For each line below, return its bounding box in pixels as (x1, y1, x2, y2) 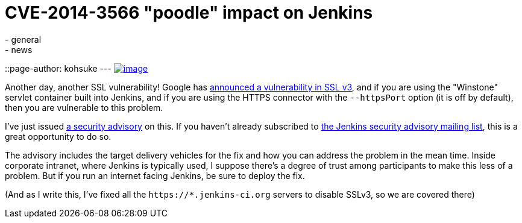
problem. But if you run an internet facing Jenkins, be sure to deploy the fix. (5, 170, 305, 181)
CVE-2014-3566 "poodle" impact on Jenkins (5, 2, 373, 23)
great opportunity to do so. (5, 131, 112, 142)
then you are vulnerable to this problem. (5, 102, 163, 113)
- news (5, 44, 33, 55)
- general (5, 34, 42, 45)
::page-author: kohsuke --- (5, 63, 112, 74)
